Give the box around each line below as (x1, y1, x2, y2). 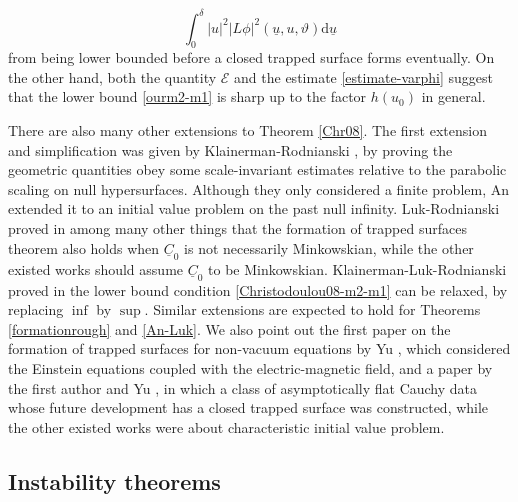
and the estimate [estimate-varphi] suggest (234, 66, 494, 87)
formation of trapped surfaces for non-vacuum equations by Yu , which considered (8, 338, 511, 359)
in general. (421, 86, 486, 107)
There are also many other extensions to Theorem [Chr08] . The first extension (8, 120, 487, 141)
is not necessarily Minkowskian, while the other (184, 237, 474, 258)
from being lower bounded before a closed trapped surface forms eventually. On (8, 47, 495, 68)
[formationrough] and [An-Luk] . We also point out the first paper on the (8, 318, 451, 339)
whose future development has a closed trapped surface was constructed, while (8, 397, 489, 418)
